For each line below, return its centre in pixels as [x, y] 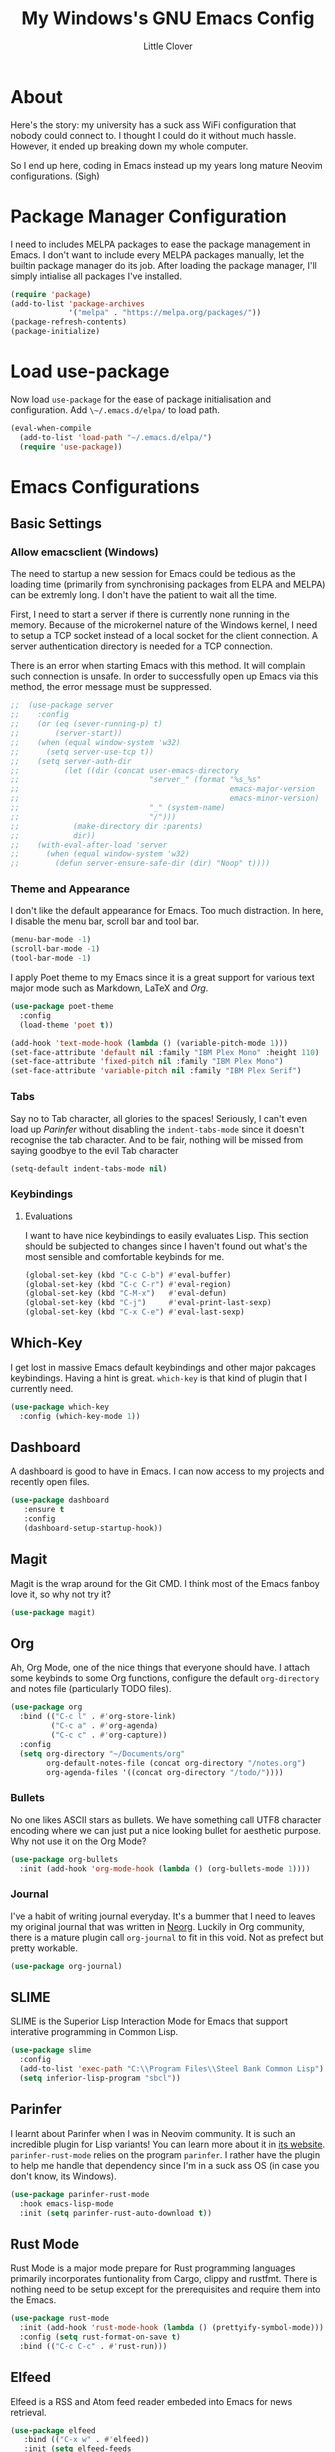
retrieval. [28, 2412]
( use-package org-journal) [66, 1966]
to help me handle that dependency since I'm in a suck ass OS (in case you [165, 2165]
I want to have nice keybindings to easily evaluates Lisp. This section [166, 1235]
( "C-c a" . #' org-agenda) [104, 1726]
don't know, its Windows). [63, 2176]
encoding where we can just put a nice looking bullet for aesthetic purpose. [166, 1830]
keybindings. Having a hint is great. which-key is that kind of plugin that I [159, 1378]
